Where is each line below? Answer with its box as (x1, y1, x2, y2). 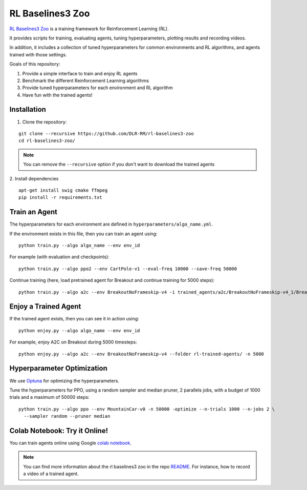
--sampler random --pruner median (24, 413, 111, 419)
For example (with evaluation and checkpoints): (9, 254, 109, 260)
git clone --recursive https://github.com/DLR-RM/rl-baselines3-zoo (18, 131, 194, 136)
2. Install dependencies (9, 175, 59, 181)
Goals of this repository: (9, 61, 60, 67)
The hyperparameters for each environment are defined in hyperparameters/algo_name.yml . (9, 221, 213, 228)
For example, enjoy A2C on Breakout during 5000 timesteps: (9, 339, 138, 345)
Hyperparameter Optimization (9, 364, 107, 373)
